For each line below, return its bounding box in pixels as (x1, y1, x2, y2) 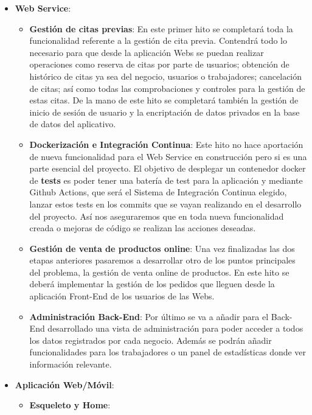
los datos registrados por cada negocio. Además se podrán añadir (29, 333, 272, 346)
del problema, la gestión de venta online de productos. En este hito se (29, 265, 289, 278)
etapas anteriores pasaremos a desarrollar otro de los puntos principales (29, 254, 296, 267)
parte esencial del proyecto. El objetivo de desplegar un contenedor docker (29, 162, 306, 175)
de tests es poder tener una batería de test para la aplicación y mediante (29, 173, 303, 186)
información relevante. (29, 358, 112, 371)
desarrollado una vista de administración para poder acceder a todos (47, 322, 303, 335)
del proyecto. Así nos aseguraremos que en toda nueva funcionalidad (29, 209, 284, 222)
